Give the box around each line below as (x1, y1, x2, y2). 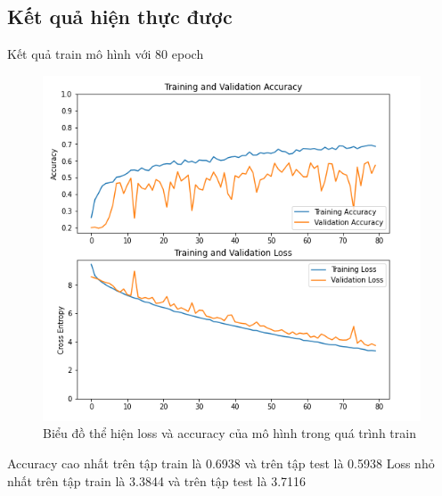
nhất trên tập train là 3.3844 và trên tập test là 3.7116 (7, 471, 307, 490)
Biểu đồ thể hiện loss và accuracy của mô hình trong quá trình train (43, 424, 416, 442)
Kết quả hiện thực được (7, 3, 233, 30)
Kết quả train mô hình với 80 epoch (7, 45, 204, 63)
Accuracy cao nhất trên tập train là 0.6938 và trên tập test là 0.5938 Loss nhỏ (7, 454, 435, 473)
